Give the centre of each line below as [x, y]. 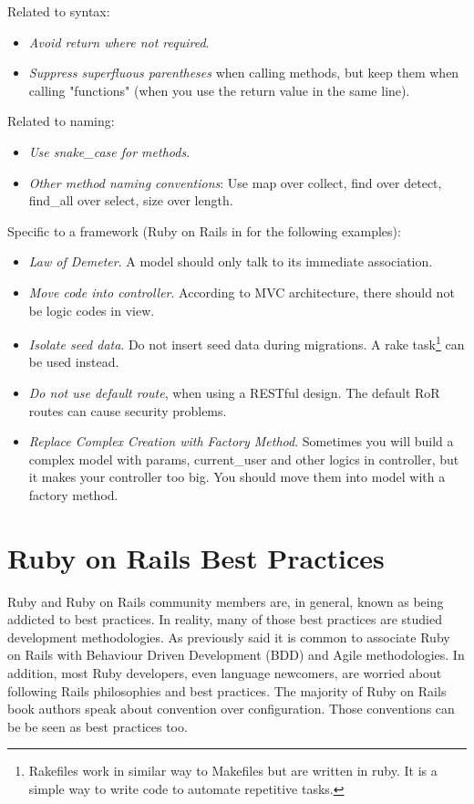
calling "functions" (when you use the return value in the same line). [219, 90]
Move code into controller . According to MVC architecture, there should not [242, 292]
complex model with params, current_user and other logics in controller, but [244, 459]
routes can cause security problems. [128, 410]
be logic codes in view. [92, 310]
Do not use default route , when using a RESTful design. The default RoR [234, 392]
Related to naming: [61, 121]
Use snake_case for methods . [109, 151]
